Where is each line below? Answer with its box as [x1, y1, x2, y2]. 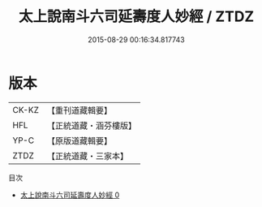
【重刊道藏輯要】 [46, 105, 112, 116]
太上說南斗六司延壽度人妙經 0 [19, 190, 120, 200]
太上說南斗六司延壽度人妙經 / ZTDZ [18, 7, 255, 26]
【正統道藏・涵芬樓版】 [46, 119, 136, 131]
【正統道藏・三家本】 [46, 150, 128, 162]
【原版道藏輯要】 [46, 135, 112, 146]
